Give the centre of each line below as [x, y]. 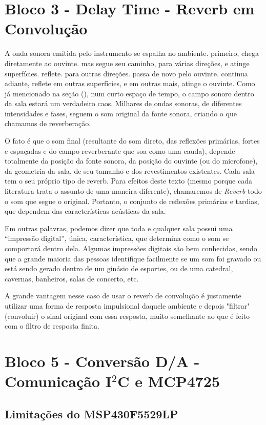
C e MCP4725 [169, 381]
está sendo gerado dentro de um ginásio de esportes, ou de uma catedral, [119, 268]
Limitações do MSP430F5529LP [91, 413]
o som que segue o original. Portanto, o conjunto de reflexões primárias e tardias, [132, 201]
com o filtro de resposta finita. [52, 326]
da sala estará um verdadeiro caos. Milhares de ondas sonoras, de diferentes [123, 103]
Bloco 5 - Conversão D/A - [102, 361]
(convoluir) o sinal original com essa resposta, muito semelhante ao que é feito [127, 316]
